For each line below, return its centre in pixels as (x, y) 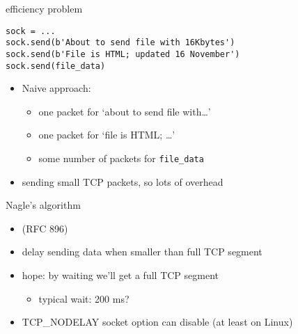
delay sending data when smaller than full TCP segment (142, 252)
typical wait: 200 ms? (84, 298)
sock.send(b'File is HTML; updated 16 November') (123, 54)
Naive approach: (56, 88)
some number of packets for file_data (121, 158)
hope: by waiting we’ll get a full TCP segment (120, 275)
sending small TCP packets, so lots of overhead (123, 181)
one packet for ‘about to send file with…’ (125, 111)
